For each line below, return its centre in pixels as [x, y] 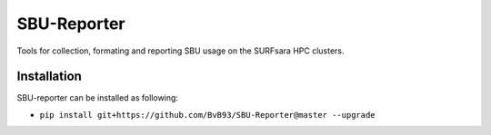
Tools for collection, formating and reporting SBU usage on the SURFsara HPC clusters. [180, 51]
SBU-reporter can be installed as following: [98, 98]
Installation [49, 77]
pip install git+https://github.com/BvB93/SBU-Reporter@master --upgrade [208, 115]
